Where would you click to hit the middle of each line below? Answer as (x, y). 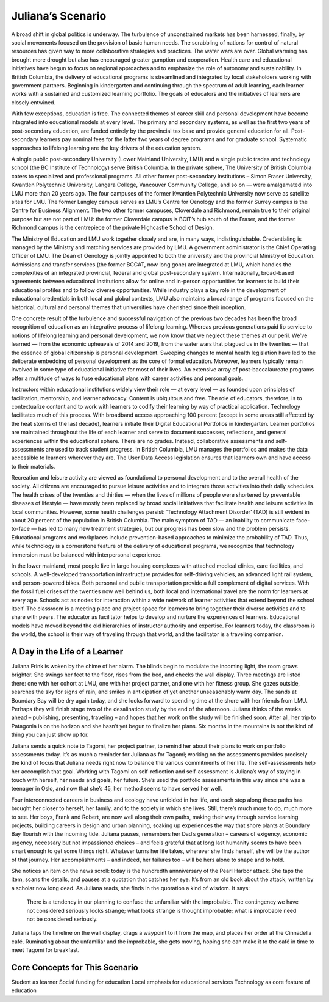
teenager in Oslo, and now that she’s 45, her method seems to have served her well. (117, 789)
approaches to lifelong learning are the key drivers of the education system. (107, 148)
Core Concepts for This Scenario (75, 967)
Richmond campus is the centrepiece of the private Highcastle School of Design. (113, 228)
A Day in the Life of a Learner (67, 652)
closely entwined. (34, 102)
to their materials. (33, 466)
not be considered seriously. (62, 919)
